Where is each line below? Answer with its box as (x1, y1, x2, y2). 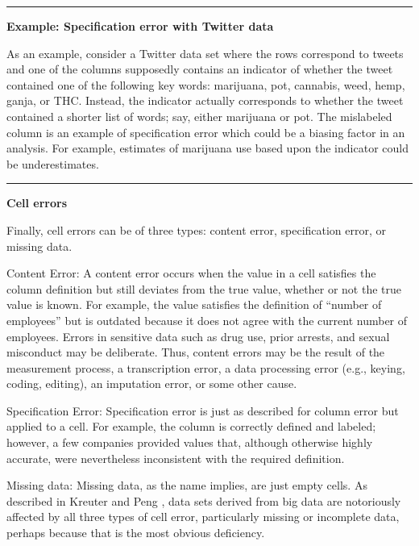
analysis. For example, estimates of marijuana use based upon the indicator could (6, 140, 409, 156)
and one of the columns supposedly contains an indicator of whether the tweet (6, 60, 393, 77)
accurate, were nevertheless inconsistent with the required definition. (6, 449, 345, 466)
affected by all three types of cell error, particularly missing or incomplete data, (6, 508, 400, 525)
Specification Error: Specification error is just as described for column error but (6, 402, 399, 419)
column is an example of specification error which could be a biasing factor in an (6, 123, 405, 140)
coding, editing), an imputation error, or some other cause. (6, 375, 297, 392)
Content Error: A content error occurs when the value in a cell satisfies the (6, 265, 376, 281)
